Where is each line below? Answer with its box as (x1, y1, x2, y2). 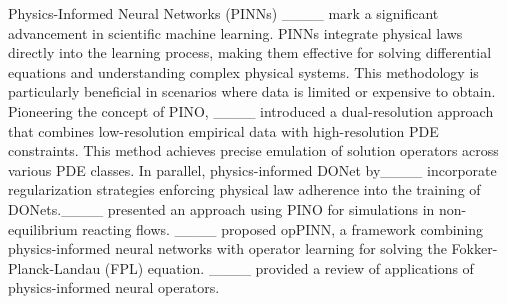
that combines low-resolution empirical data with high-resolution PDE (8, 120, 439, 141)
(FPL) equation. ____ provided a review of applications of (104, 257, 474, 278)
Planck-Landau (8, 257, 101, 278)
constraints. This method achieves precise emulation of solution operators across (8, 140, 499, 161)
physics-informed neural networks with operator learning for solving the (8, 238, 447, 259)
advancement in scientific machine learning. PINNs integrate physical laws (8, 22, 463, 43)
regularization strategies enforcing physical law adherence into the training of (8, 179, 481, 200)
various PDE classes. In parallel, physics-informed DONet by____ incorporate (8, 159, 497, 180)
